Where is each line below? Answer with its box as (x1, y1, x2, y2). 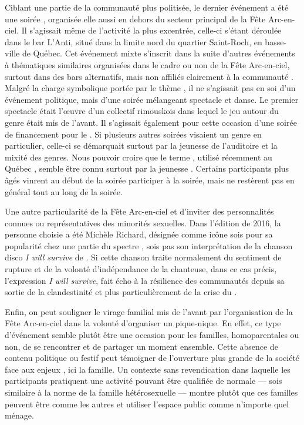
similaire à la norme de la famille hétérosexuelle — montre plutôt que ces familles (5, 386, 298, 398)
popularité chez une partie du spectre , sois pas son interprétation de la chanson (5, 239, 293, 252)
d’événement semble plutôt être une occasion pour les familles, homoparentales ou (5, 329, 299, 341)
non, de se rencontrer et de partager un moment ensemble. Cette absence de (5, 340, 278, 352)
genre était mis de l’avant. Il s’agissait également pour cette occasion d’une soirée (5, 116, 297, 128)
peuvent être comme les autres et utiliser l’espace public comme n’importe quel (5, 397, 289, 410)
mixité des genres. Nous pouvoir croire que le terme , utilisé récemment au (5, 150, 272, 163)
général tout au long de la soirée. (5, 185, 123, 198)
